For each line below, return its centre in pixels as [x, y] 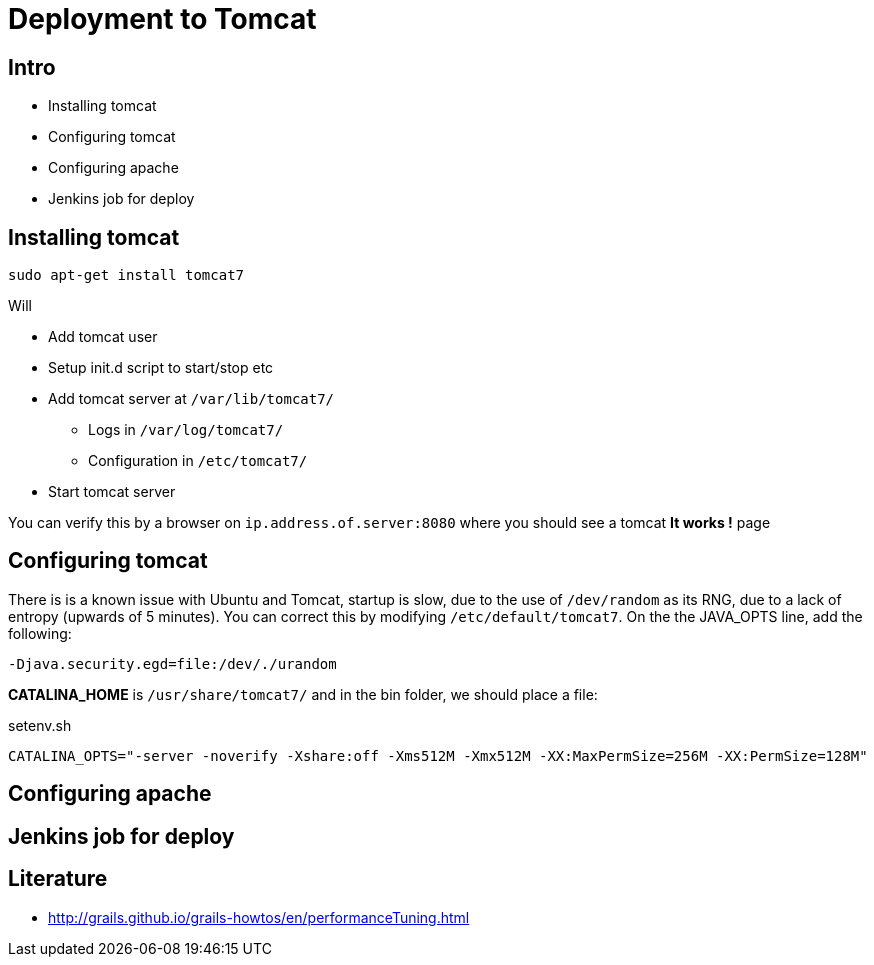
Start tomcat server [112, 492]
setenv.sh [40, 725]
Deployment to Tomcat [162, 19]
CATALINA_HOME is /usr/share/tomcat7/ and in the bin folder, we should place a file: [303, 694]
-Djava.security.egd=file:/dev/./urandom [172, 663]
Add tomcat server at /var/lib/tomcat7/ [191, 399]
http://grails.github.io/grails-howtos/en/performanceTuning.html [259, 917]
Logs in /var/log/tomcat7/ [186, 430]
